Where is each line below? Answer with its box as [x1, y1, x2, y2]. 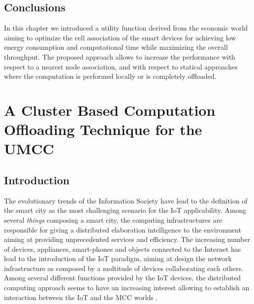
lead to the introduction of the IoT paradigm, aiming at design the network [4, 253, 232, 264]
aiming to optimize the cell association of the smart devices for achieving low [4, 32, 236, 42]
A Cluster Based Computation [4, 100, 216, 120]
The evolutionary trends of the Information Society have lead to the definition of [4, 195, 248, 205]
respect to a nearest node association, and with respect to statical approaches [4, 61, 238, 71]
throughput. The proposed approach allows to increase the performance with [4, 51, 235, 62]
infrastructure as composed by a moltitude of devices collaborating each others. [4, 263, 243, 273]
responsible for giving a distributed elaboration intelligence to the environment [4, 224, 241, 235]
